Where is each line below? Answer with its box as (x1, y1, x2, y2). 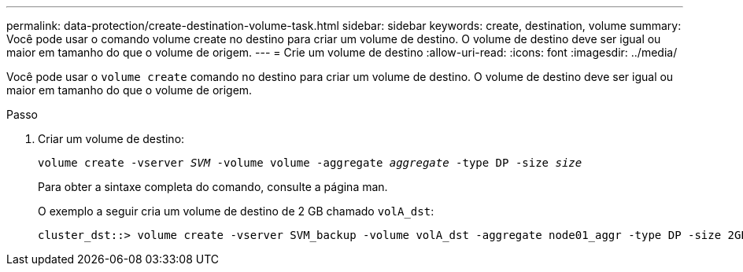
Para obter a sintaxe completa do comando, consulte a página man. (38, 180, 388, 193)
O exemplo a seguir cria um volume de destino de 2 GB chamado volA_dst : (38, 204, 434, 218)
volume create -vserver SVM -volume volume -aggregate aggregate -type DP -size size (38, 156, 582, 169)
